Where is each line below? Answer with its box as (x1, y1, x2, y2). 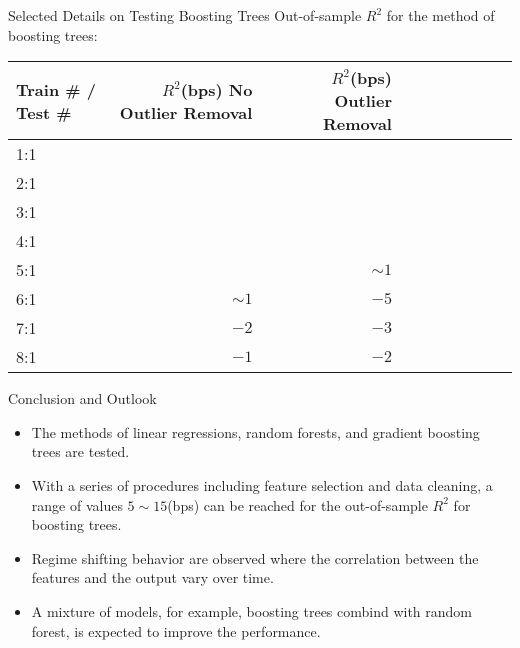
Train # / (16, 77, 96, 101)
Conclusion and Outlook (8, 388, 157, 409)
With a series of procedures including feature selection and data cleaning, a (31, 474, 493, 495)
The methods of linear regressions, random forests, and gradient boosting (31, 421, 480, 442)
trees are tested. (31, 441, 130, 462)
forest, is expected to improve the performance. (31, 620, 321, 641)
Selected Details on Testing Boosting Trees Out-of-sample (8, 5, 362, 25)
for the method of (386, 5, 495, 25)
